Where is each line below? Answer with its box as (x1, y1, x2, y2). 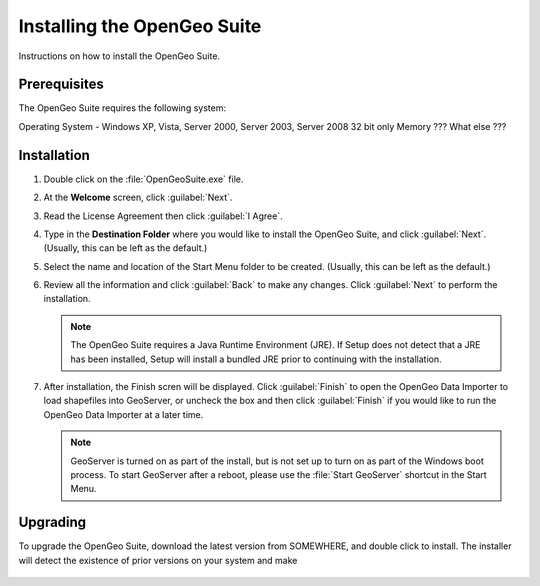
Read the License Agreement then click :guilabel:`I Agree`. (43, 210, 284, 222)
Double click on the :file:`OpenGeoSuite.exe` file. (43, 173, 244, 185)
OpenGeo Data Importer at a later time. (43, 408, 204, 420)
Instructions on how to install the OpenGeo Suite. (18, 50, 220, 62)
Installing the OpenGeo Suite (18, 15, 262, 37)
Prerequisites (18, 76, 104, 93)
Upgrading (18, 514, 87, 531)
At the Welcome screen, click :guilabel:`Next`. (43, 191, 233, 204)
